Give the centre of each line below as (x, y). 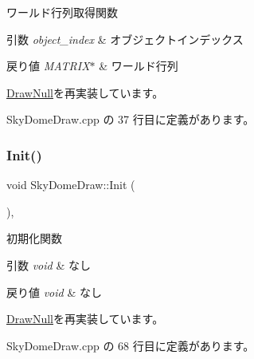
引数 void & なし (49, 264)
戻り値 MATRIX (48, 66)
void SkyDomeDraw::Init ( (71, 185)
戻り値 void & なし (54, 292)
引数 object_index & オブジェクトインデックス (125, 39)
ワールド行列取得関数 (62, 12)
